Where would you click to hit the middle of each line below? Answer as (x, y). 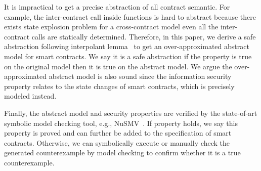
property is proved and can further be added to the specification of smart (118, 133)
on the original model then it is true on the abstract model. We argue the (118, 66)
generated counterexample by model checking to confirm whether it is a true (122, 153)
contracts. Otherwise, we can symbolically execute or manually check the (117, 142)
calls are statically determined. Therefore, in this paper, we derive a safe (144, 36)
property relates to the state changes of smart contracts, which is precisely (119, 86)
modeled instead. (30, 96)
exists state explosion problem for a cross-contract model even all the (111, 27)
